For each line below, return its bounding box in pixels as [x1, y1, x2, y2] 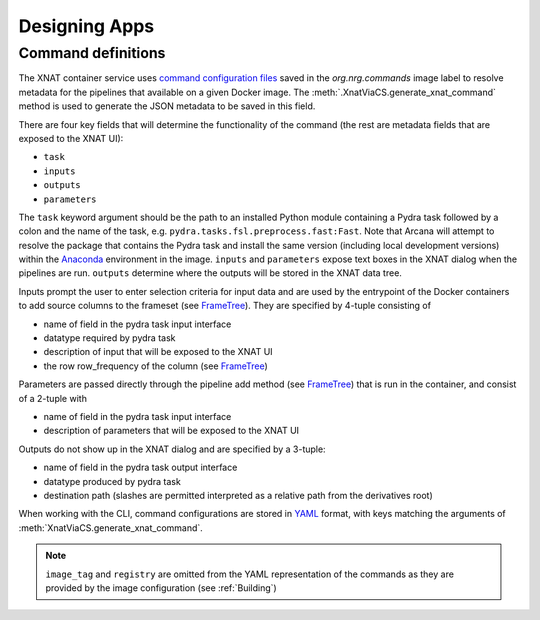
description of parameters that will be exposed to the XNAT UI [43, 425, 300, 437]
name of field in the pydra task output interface [43, 461, 238, 474]
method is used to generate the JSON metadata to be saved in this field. [18, 100, 316, 112]
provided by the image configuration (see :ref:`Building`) [45, 581, 277, 594]
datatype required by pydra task [43, 332, 176, 344]
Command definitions [18, 44, 166, 62]
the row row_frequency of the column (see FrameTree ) [43, 360, 269, 372]
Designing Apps [18, 15, 155, 37]
